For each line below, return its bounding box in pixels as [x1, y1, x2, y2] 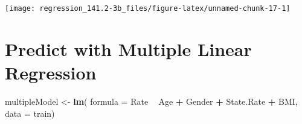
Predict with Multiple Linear [5, 36, 252, 61]
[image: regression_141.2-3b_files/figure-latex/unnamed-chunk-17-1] [5, 4, 291, 13]
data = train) [5, 107, 55, 119]
